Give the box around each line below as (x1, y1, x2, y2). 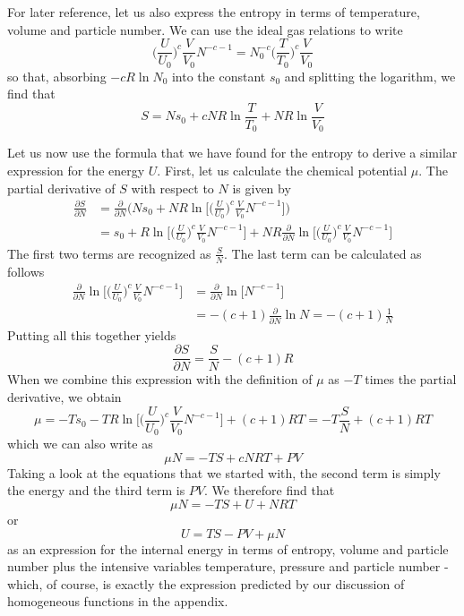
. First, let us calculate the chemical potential (157, 161, 408, 179)
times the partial (365, 370, 457, 389)
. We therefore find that (203, 481, 335, 500)
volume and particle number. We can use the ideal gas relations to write (7, 20, 403, 38)
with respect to (131, 178, 214, 197)
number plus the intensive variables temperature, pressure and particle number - (7, 557, 449, 576)
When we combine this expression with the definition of (7, 370, 313, 389)
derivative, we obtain (7, 388, 122, 406)
